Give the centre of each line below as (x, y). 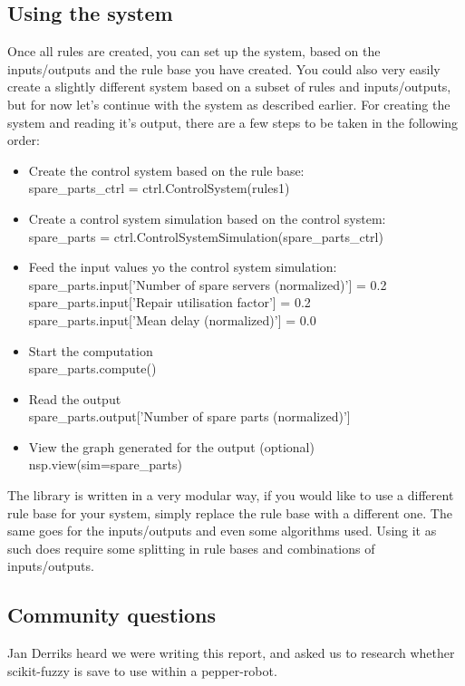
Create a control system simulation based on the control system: (207, 218)
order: (24, 140)
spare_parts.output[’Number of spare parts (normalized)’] (189, 416)
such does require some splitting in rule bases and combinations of (191, 548)
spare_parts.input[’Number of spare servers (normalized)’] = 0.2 (208, 284)
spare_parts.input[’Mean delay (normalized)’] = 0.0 (172, 319)
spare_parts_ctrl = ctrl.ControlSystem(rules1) (159, 188)
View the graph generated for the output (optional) (171, 446)
